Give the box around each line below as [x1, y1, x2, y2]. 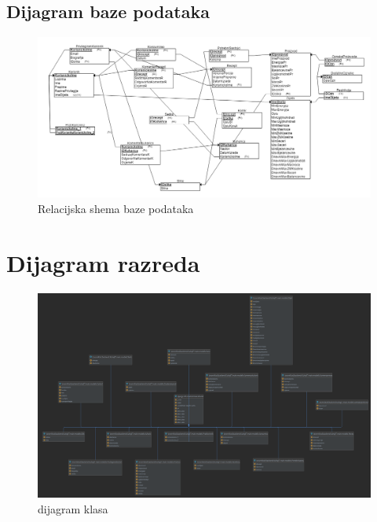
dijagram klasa [38, 500, 108, 516]
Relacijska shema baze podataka [38, 200, 194, 216]
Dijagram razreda [6, 246, 200, 278]
